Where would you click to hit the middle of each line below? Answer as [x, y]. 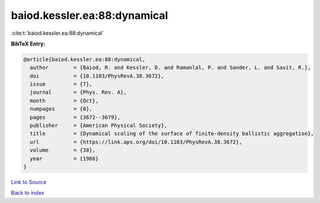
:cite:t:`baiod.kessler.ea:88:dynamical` [57, 33]
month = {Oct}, [64, 101]
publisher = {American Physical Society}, [99, 126]
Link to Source [29, 182]
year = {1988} [64, 158]
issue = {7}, [61, 84]
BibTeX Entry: [28, 44]
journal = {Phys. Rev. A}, [78, 92]
